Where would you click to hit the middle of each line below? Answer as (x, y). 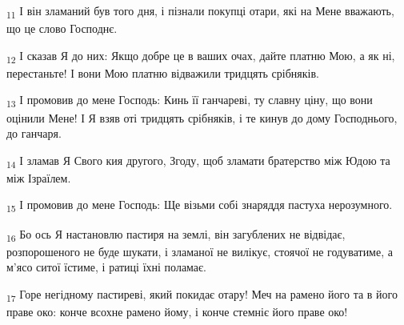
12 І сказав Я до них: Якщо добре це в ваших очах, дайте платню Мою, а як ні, (201, 56)
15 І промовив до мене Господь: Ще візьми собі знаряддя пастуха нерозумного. (200, 206)
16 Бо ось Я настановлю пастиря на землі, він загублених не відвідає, (176, 235)
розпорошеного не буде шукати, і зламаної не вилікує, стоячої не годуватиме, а (200, 251)
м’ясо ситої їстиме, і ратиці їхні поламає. (106, 267)
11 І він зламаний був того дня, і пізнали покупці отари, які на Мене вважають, (200, 12)
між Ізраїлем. (39, 177)
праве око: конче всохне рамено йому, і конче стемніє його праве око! (177, 312)
